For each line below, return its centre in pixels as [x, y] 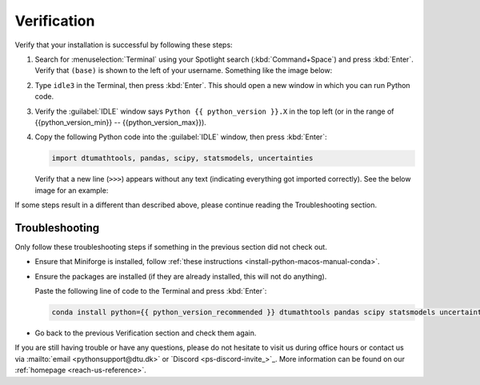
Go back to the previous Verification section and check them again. [146, 333]
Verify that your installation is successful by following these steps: [124, 45]
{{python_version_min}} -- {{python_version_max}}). [121, 122]
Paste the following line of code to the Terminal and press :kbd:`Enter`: [151, 291]
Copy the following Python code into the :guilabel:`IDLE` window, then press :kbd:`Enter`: [181, 137]
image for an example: [72, 190]
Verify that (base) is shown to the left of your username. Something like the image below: [184, 70]
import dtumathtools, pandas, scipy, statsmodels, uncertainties [182, 158]
